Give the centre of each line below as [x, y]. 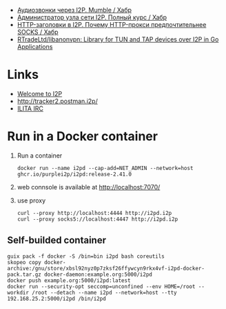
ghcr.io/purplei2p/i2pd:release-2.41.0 [74, 174]
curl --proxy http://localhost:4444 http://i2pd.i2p [94, 213]
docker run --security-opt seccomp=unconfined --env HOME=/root [101, 286]
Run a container [40, 156]
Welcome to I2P [40, 93]
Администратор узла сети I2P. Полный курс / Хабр [92, 17]
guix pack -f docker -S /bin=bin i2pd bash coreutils [86, 256]
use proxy [31, 200]
